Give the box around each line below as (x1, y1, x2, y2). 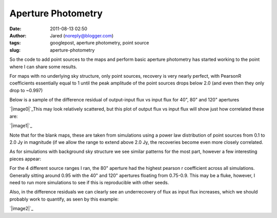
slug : (9, 47, 21, 53)
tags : (9, 40, 21, 46)
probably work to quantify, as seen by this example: (9, 196, 119, 202)
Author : (9, 32, 27, 38)
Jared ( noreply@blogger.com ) (50, 32, 114, 38)
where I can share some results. (9, 63, 77, 70)
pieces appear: (9, 156, 42, 162)
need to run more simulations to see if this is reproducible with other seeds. (9, 179, 169, 185)
